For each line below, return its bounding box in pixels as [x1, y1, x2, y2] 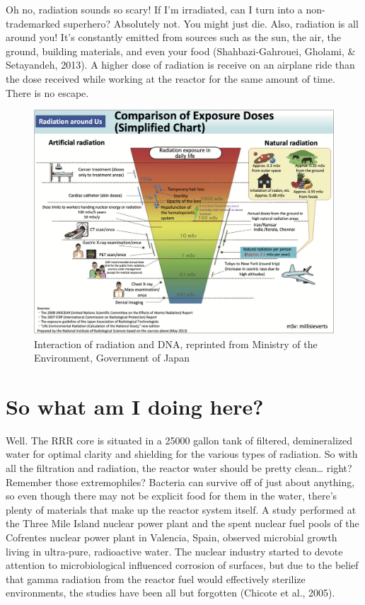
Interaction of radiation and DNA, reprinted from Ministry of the [34, 336, 318, 351]
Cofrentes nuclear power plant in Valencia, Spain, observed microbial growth [6, 529, 337, 544]
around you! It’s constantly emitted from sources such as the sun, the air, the [6, 30, 341, 45]
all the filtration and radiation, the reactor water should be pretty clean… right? [6, 461, 352, 475]
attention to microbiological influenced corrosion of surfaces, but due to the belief [6, 558, 359, 572]
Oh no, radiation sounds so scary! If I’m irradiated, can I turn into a [6, 2, 303, 16]
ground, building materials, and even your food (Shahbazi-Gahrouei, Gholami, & [6, 43, 356, 58]
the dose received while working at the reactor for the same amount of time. [6, 71, 335, 86]
